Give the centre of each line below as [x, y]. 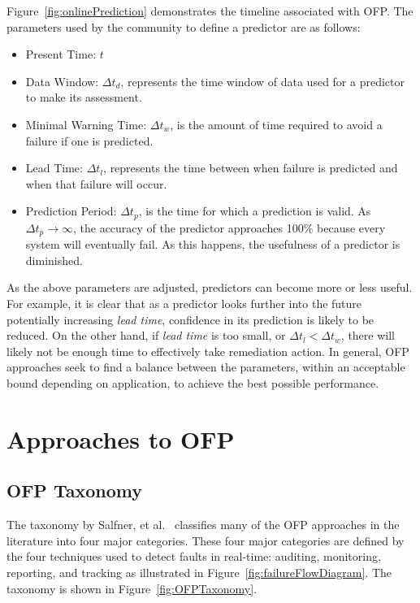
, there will [368, 335]
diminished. [54, 260]
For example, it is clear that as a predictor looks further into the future [184, 304]
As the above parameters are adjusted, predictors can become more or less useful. [210, 287]
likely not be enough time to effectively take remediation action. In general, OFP [208, 351]
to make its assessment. [84, 97]
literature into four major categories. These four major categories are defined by [206, 540]
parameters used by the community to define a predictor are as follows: [184, 26]
